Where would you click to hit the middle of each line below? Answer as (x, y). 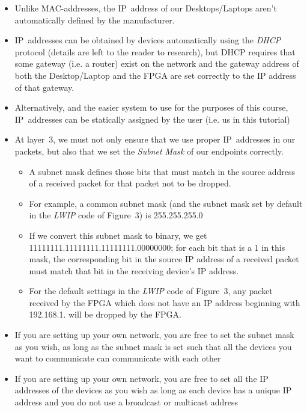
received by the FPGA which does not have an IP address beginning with (165, 302)
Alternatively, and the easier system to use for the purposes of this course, (151, 107)
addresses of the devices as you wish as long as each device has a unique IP (153, 390)
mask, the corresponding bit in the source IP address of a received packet (164, 259)
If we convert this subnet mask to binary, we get (118, 235)
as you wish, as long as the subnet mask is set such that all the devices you (153, 346)
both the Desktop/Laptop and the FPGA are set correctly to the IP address (155, 75)
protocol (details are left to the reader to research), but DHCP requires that (155, 51)
